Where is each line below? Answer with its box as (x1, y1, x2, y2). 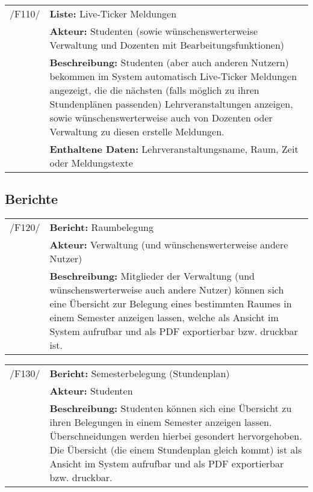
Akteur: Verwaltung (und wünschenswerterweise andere (49, 238, 288, 252)
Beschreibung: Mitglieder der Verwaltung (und (49, 269, 255, 283)
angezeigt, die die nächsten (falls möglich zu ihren (49, 83, 259, 97)
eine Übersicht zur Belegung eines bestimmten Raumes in (49, 297, 292, 311)
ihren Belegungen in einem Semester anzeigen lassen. (49, 415, 272, 429)
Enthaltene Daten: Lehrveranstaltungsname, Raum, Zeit (49, 142, 299, 156)
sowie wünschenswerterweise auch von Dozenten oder (49, 111, 273, 125)
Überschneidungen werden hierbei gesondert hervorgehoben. (49, 429, 302, 443)
